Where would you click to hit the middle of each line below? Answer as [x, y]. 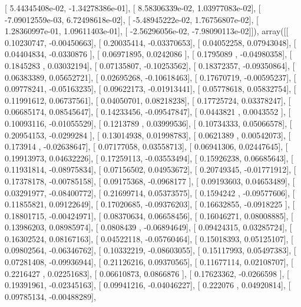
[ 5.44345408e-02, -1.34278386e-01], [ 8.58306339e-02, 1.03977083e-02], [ [133, 8]
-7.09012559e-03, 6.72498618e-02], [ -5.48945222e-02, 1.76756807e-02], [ [132, 19]
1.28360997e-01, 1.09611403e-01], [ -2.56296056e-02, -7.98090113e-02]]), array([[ [147, 31]
